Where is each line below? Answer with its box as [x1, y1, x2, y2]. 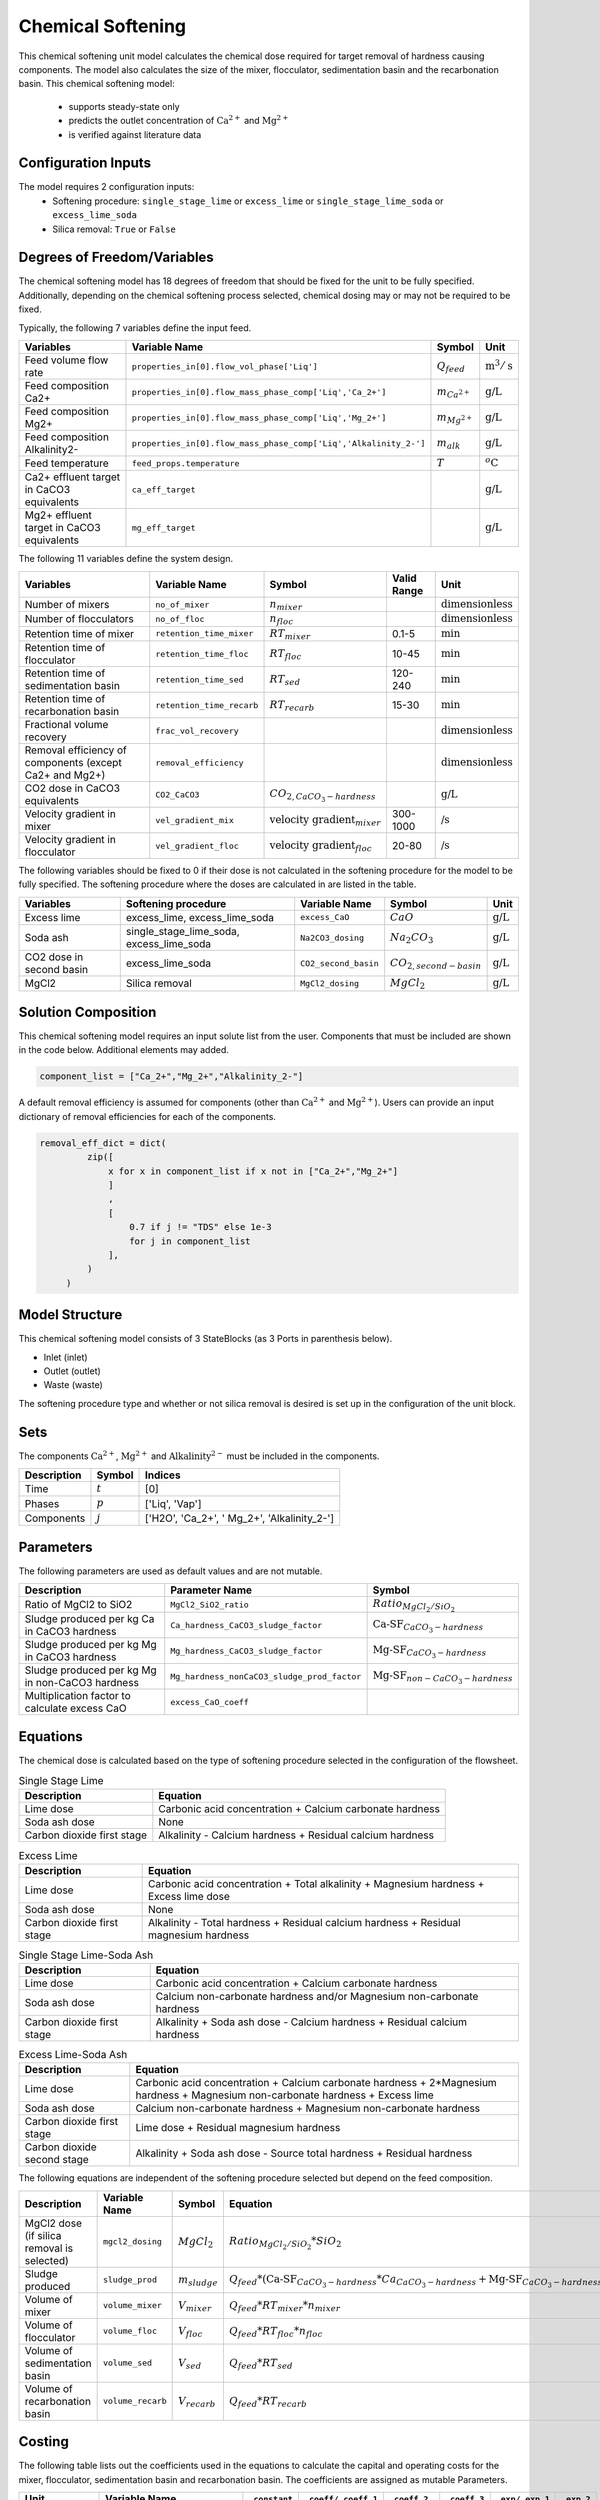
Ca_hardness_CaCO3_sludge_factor [170, 1620, 323, 1630]
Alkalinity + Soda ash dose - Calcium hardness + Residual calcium [155, 2015, 468, 2029]
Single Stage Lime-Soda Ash [18, 1948, 154, 1962]
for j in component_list [128, 1235, 251, 1247]
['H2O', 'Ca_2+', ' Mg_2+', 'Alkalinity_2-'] [145, 1511, 335, 1525]
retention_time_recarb [155, 700, 259, 710]
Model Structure [18, 1306, 123, 1324]
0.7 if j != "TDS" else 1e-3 [128, 1221, 272, 1233]
